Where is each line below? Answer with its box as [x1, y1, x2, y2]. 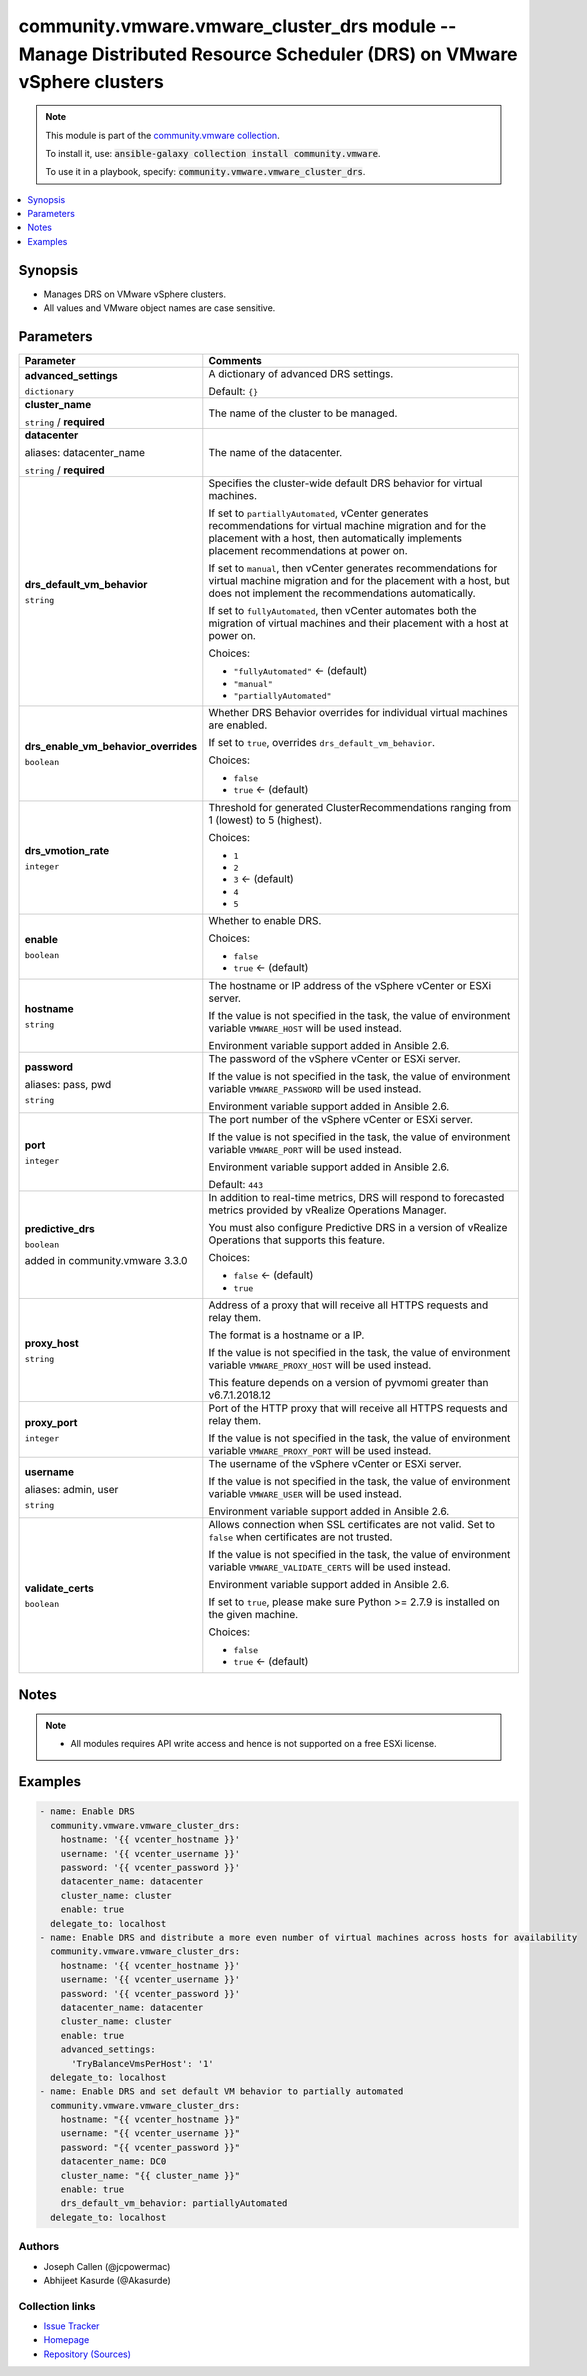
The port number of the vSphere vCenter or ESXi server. [208, 1113, 474, 1127]
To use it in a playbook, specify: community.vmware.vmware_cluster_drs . [45, 166, 366, 178]
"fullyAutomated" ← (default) [233, 664, 368, 678]
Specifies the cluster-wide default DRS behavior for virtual [208, 476, 483, 490]
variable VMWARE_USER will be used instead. [208, 1487, 402, 1501]
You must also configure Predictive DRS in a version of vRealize [208, 1221, 508, 1235]
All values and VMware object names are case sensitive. [43, 302, 276, 314]
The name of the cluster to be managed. [208, 406, 398, 420]
